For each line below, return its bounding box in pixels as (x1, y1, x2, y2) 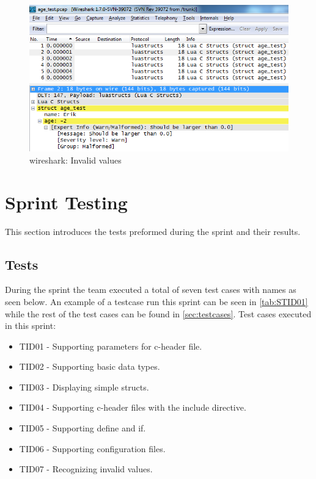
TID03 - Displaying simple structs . (19, 380, 149, 393)
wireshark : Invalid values (29, 153, 122, 166)
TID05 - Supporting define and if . (19, 422, 146, 434)
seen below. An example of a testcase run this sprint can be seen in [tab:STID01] (5, 295, 308, 308)
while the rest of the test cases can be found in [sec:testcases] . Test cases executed (5, 307, 312, 320)
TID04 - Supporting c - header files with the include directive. (19, 401, 246, 414)
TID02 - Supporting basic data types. (19, 360, 160, 373)
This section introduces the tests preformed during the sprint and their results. (5, 225, 301, 237)
